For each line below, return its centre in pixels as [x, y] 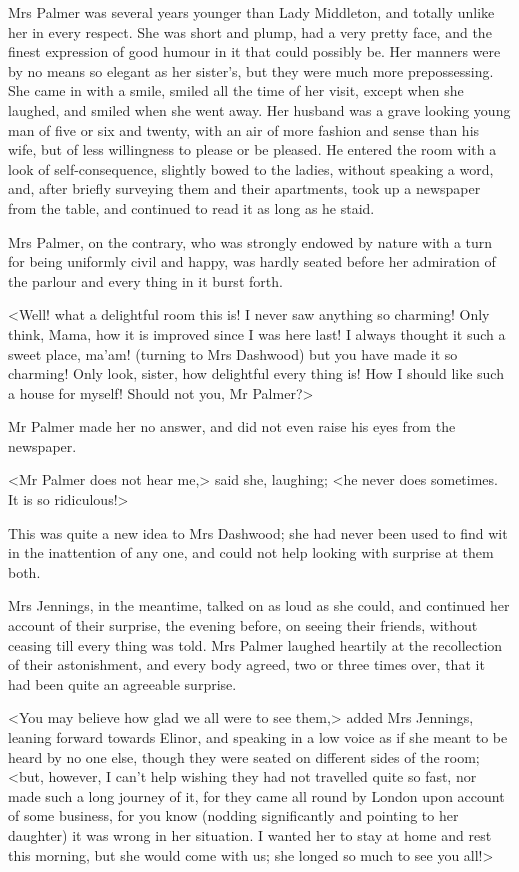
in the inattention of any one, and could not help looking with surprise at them [251, 552]
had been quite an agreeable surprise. [122, 683]
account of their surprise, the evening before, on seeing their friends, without [243, 625]
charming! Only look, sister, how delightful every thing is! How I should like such [256, 373]
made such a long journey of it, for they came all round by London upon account [256, 795]
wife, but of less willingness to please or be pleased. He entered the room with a [252, 149]
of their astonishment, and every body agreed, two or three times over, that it [246, 664]
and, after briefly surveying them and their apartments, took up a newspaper [244, 188]
